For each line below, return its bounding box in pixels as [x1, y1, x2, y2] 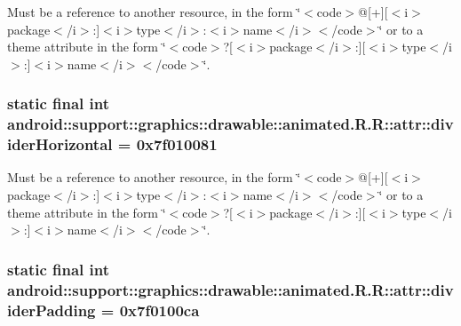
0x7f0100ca [119, 298, 200, 321]
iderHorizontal [7, 133, 113, 155]
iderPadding [7, 298, 96, 321]
